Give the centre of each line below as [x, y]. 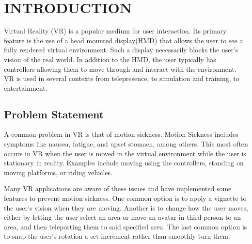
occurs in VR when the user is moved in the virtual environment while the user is [125, 153]
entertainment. [26, 88]
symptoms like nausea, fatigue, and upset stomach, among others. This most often [126, 144]
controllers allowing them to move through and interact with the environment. [120, 69]
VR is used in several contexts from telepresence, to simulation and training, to [122, 78]
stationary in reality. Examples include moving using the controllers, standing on [124, 163]
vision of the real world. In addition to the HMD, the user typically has [110, 59]
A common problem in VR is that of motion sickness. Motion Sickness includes [121, 134]
